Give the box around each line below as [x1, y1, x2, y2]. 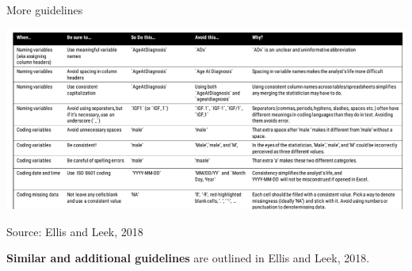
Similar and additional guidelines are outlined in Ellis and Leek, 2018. [6, 250, 370, 266]
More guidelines [6, 2, 83, 17]
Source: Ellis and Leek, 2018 [6, 223, 143, 239]
